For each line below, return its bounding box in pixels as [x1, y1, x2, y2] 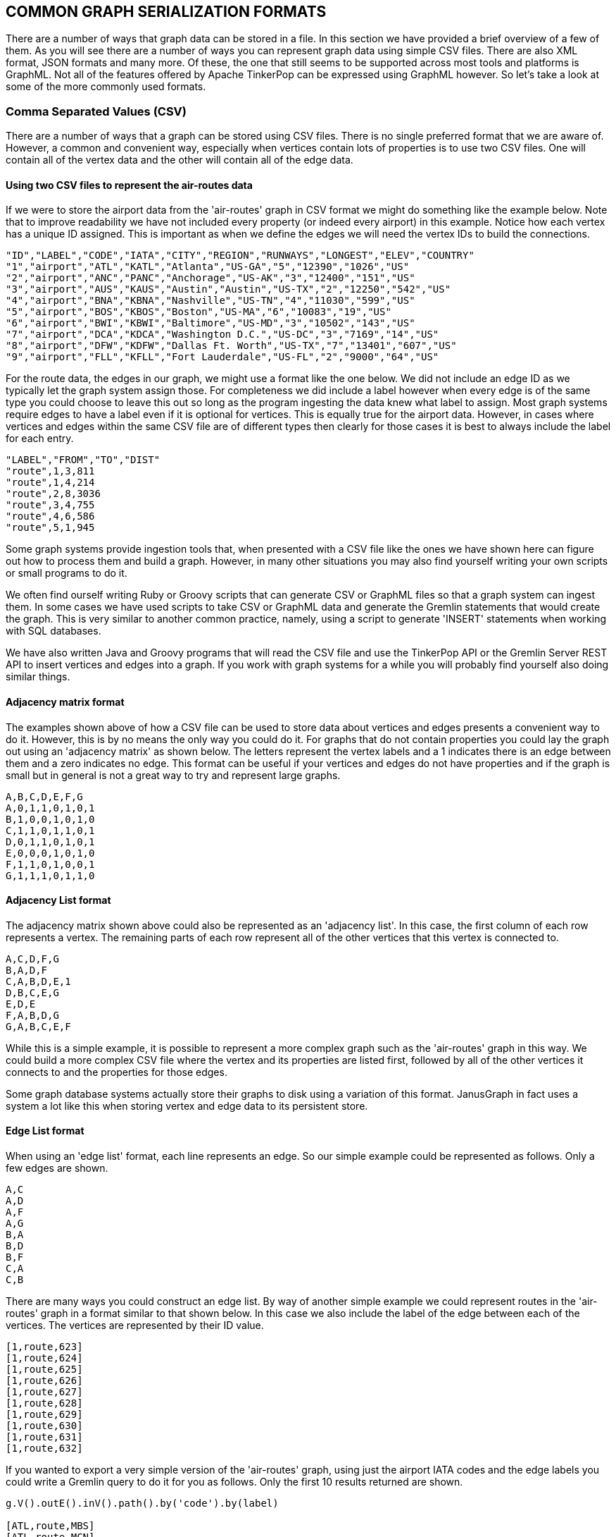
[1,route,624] [6, 1352, 83, 1364]
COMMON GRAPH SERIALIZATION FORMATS [6, 3, 327, 20]
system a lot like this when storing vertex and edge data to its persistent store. [6, 1099, 368, 1112]
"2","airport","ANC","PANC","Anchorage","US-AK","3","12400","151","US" [6, 272, 415, 284]
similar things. [6, 670, 70, 683]
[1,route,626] [6, 1375, 83, 1387]
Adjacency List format [6, 894, 111, 907]
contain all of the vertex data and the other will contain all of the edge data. [6, 154, 353, 166]
